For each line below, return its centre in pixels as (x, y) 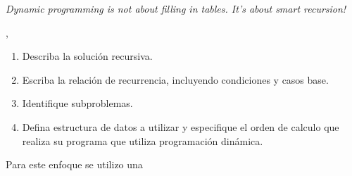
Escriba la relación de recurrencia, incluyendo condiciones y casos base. (175, 79)
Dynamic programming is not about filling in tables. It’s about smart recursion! (176, 8)
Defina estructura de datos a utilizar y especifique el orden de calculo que (181, 126)
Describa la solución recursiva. (87, 56)
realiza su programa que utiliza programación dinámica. (143, 140)
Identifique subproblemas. (77, 103)
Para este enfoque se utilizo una (74, 164)
